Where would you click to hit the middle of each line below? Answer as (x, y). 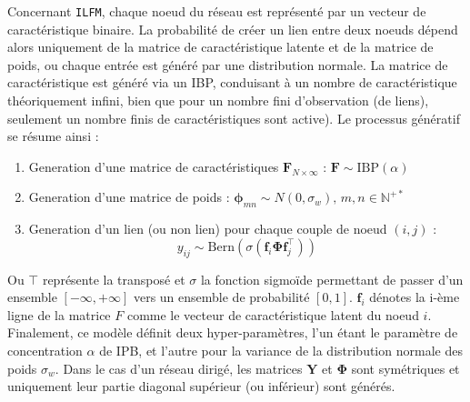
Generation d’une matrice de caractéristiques (154, 166)
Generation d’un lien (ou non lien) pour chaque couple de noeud (208, 229)
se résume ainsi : (53, 136)
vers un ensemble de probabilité (221, 297)
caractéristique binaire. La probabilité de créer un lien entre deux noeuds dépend (233, 29)
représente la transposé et (114, 279)
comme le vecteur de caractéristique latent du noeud (273, 314)
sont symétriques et (405, 368)
